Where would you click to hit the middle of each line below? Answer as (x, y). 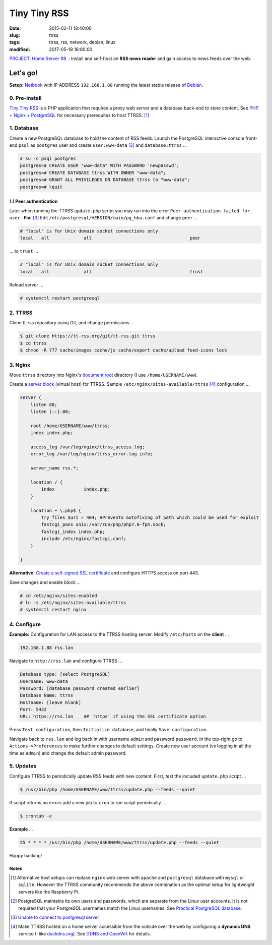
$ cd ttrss (33, 343)
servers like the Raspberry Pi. (49, 892)
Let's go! (23, 73)
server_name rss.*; (55, 468)
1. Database (24, 128)
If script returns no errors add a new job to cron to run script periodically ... (88, 802)
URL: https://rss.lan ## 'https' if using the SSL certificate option (113, 717)
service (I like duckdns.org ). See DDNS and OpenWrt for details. (85, 933)
